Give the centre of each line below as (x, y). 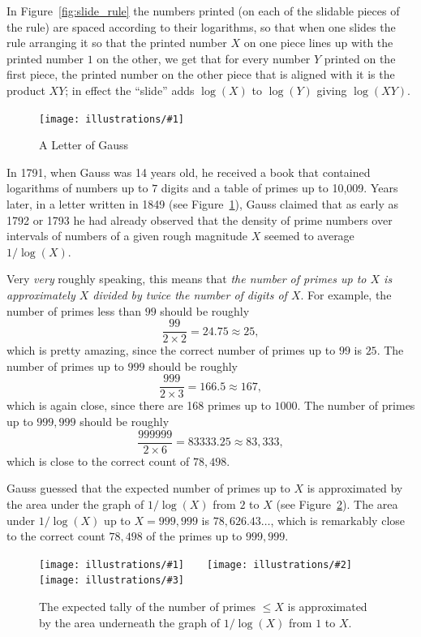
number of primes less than (74, 310)
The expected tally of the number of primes (147, 606)
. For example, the (346, 294)
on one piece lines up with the (318, 43)
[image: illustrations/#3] (112, 581)
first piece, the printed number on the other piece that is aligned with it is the (201, 74)
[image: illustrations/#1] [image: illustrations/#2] (195, 564)
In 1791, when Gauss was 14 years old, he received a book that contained (189, 172)
